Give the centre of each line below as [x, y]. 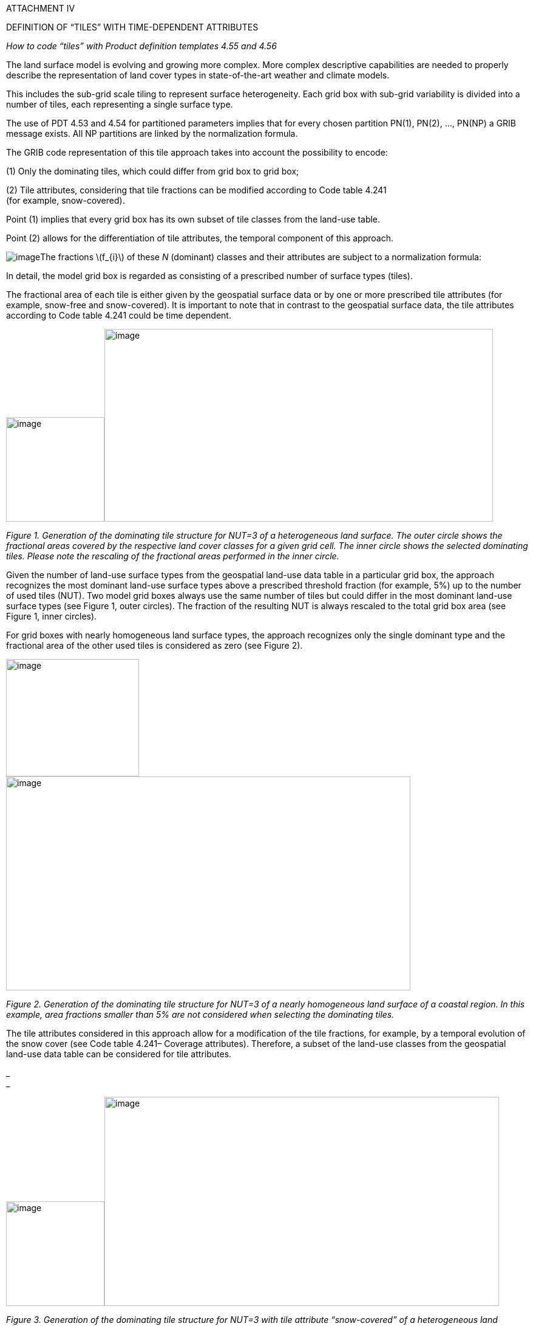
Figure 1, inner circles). [52, 616]
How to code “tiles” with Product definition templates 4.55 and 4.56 [141, 46]
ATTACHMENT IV [41, 8]
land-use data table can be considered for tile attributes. [119, 1054]
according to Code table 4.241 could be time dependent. [119, 315]
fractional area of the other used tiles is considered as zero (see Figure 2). [154, 645]
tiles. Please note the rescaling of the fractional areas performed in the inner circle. [173, 556]
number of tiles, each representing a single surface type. [120, 104]
